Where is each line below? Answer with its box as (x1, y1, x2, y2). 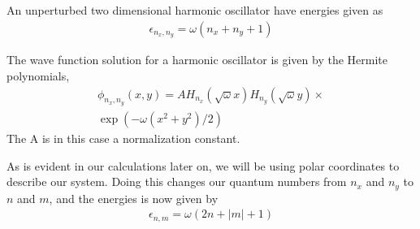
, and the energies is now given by (49, 189, 219, 206)
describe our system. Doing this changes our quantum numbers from (6, 173, 347, 190)
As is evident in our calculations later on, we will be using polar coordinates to (6, 157, 400, 174)
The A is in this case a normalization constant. (6, 129, 240, 146)
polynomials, (6, 67, 70, 84)
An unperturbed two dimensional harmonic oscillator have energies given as (6, 2, 383, 18)
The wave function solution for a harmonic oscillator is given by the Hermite (6, 51, 388, 68)
